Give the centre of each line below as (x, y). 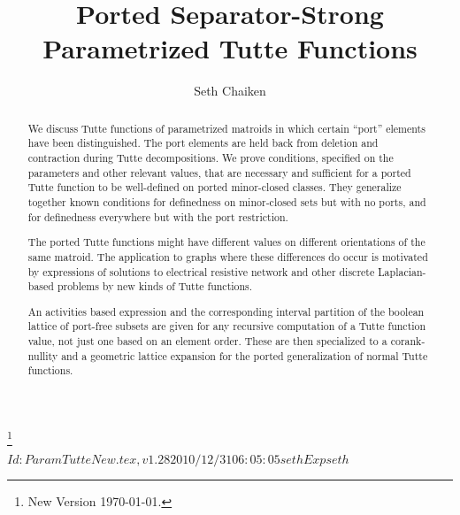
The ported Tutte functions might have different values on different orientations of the (226, 242)
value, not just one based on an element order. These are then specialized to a (207, 341)
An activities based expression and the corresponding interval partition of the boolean (226, 311)
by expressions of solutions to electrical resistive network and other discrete (201, 271)
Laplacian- (402, 271)
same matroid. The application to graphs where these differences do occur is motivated (228, 256)
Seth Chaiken (230, 91)
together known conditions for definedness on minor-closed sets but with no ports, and (227, 201)
